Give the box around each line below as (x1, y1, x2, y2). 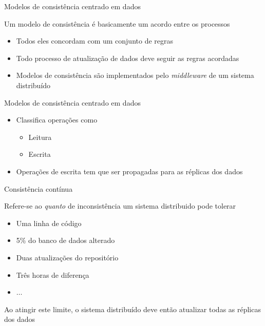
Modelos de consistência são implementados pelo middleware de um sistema (16, 70, 254, 80)
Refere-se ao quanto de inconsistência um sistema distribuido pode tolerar (4, 200, 236, 211)
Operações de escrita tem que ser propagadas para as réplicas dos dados (16, 166, 243, 176)
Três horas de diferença (16, 269, 89, 280)
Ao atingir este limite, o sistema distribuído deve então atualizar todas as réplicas (4, 303, 261, 314)
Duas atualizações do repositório (16, 252, 119, 262)
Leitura (28, 131, 52, 142)
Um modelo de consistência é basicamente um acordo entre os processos (4, 18, 230, 29)
